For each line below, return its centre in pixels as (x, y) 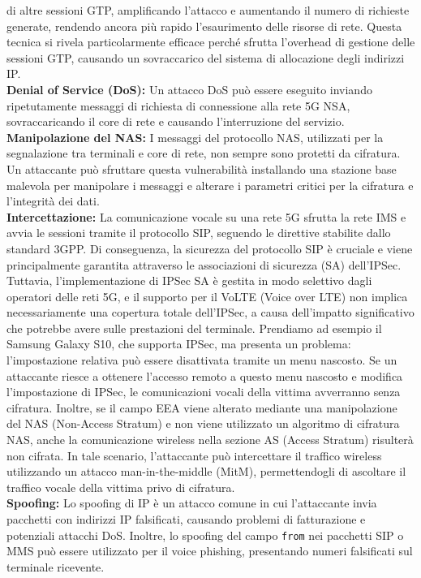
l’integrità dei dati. (53, 201)
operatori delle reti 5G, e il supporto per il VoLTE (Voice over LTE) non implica (207, 296)
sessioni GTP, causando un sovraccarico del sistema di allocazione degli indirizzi (206, 57)
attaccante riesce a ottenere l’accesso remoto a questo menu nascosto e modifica (205, 375)
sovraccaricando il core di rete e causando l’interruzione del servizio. (176, 121)
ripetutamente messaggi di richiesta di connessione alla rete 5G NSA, (178, 105)
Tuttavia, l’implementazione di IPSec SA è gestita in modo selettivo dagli (189, 280)
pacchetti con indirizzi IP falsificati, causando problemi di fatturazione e (186, 519)
